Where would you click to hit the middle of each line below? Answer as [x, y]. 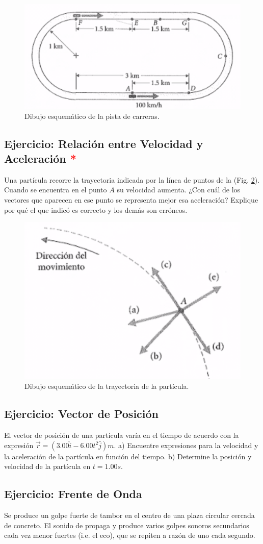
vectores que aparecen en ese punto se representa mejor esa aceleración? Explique [131, 199]
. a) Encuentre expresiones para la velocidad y [186, 445]
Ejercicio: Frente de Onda [73, 494]
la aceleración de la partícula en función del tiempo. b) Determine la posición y [128, 456]
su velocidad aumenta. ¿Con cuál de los [179, 190]
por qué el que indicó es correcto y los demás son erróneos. [96, 209]
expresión [19, 445]
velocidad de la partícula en [47, 466]
